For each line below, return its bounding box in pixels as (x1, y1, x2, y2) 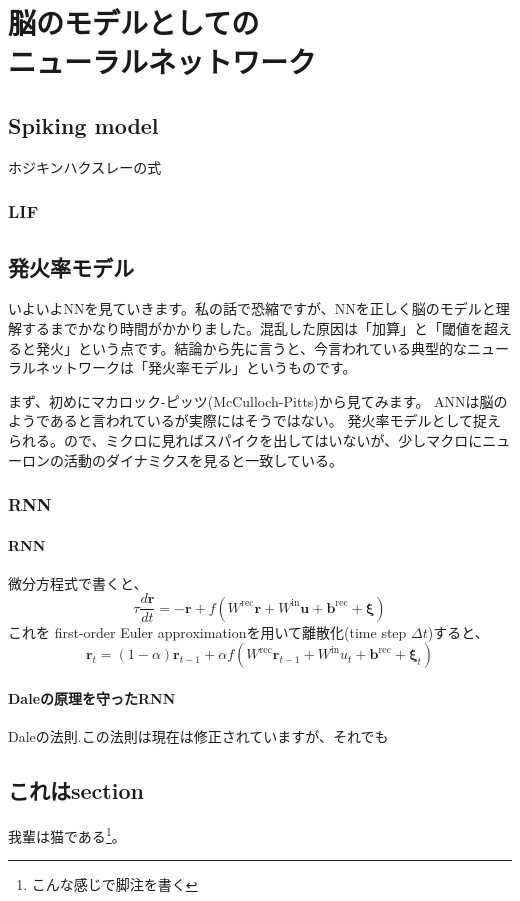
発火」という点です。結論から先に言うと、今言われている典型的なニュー (35, 337, 509, 358)
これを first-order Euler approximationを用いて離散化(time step (8, 621, 407, 642)
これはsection (8, 775, 144, 806)
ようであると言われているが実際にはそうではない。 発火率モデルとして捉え (8, 410, 501, 431)
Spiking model (8, 109, 159, 140)
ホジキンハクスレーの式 (8, 156, 162, 177)
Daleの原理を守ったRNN (8, 688, 176, 709)
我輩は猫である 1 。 (8, 823, 126, 846)
